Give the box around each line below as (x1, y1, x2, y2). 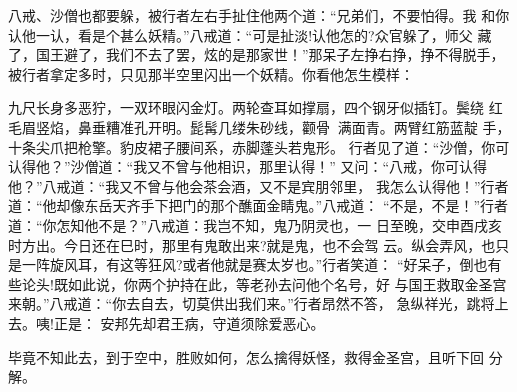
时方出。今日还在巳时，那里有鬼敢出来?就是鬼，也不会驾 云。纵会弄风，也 (8, 234, 496, 255)
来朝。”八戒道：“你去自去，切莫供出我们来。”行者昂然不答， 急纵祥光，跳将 (8, 293, 495, 314)
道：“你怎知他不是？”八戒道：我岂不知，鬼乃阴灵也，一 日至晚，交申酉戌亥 (8, 214, 502, 235)
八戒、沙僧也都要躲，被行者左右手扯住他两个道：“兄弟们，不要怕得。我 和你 (8, 5, 510, 25)
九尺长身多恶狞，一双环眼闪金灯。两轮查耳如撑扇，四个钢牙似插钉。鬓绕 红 (8, 97, 503, 118)
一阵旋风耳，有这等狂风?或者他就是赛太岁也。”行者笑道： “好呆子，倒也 (21, 254, 488, 275)
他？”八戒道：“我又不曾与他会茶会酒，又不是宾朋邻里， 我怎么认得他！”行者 (8, 175, 509, 196)
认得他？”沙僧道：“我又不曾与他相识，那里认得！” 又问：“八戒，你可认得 (8, 156, 488, 177)
